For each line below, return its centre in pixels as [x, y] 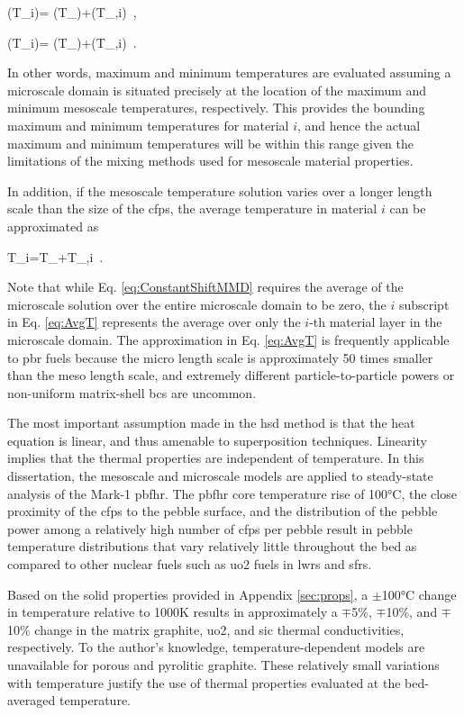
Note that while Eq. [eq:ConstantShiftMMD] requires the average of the [205, 287]
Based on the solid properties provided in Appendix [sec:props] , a [188, 594]
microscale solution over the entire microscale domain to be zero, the [197, 304]
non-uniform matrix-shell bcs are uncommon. [132, 392]
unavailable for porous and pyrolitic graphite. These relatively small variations [223, 665]
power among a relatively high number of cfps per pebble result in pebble [210, 528]
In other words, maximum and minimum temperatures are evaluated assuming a [229, 72]
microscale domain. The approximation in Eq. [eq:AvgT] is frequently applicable [228, 339]
